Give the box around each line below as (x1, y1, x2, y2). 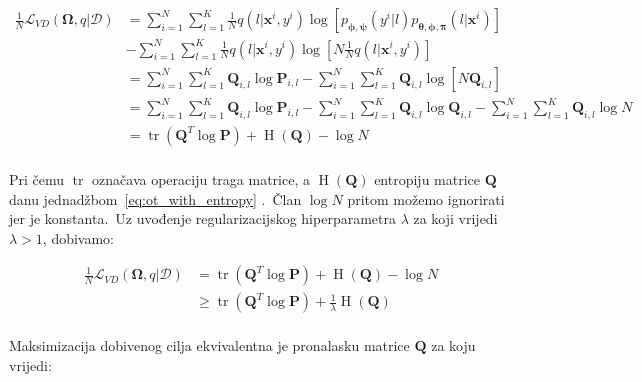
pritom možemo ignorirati (347, 188, 505, 209)
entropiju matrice (374, 168, 480, 189)
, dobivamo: (42, 227, 115, 248)
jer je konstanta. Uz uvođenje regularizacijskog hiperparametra (9, 208, 396, 229)
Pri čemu (9, 168, 65, 189)
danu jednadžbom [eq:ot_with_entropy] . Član (9, 188, 302, 209)
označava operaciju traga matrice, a (92, 168, 310, 189)
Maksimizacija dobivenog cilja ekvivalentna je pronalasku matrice (9, 335, 410, 356)
